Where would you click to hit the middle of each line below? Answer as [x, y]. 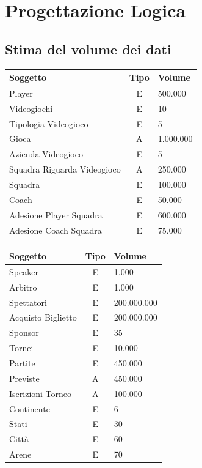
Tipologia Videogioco [49, 123]
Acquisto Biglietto [43, 317]
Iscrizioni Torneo [41, 393]
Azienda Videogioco [46, 154]
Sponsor [24, 332]
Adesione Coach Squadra [56, 230]
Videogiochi [31, 108]
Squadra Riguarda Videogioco [65, 169]
